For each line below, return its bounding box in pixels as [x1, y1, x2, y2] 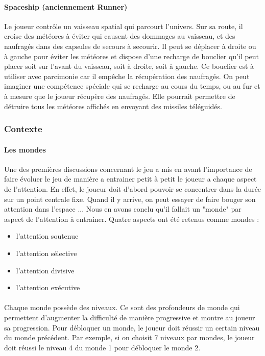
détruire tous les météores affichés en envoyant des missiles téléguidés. [4, 100, 222, 111]
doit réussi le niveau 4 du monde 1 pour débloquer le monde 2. [4, 342, 201, 352]
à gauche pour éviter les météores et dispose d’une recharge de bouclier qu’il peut [4, 50, 259, 61]
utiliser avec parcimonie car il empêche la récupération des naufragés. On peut [4, 70, 250, 81]
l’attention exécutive [16, 282, 80, 293]
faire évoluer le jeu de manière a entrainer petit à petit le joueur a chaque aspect [4, 173, 257, 184]
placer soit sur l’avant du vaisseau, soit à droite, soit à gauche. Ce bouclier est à [4, 61, 254, 71]
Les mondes [4, 144, 46, 155]
